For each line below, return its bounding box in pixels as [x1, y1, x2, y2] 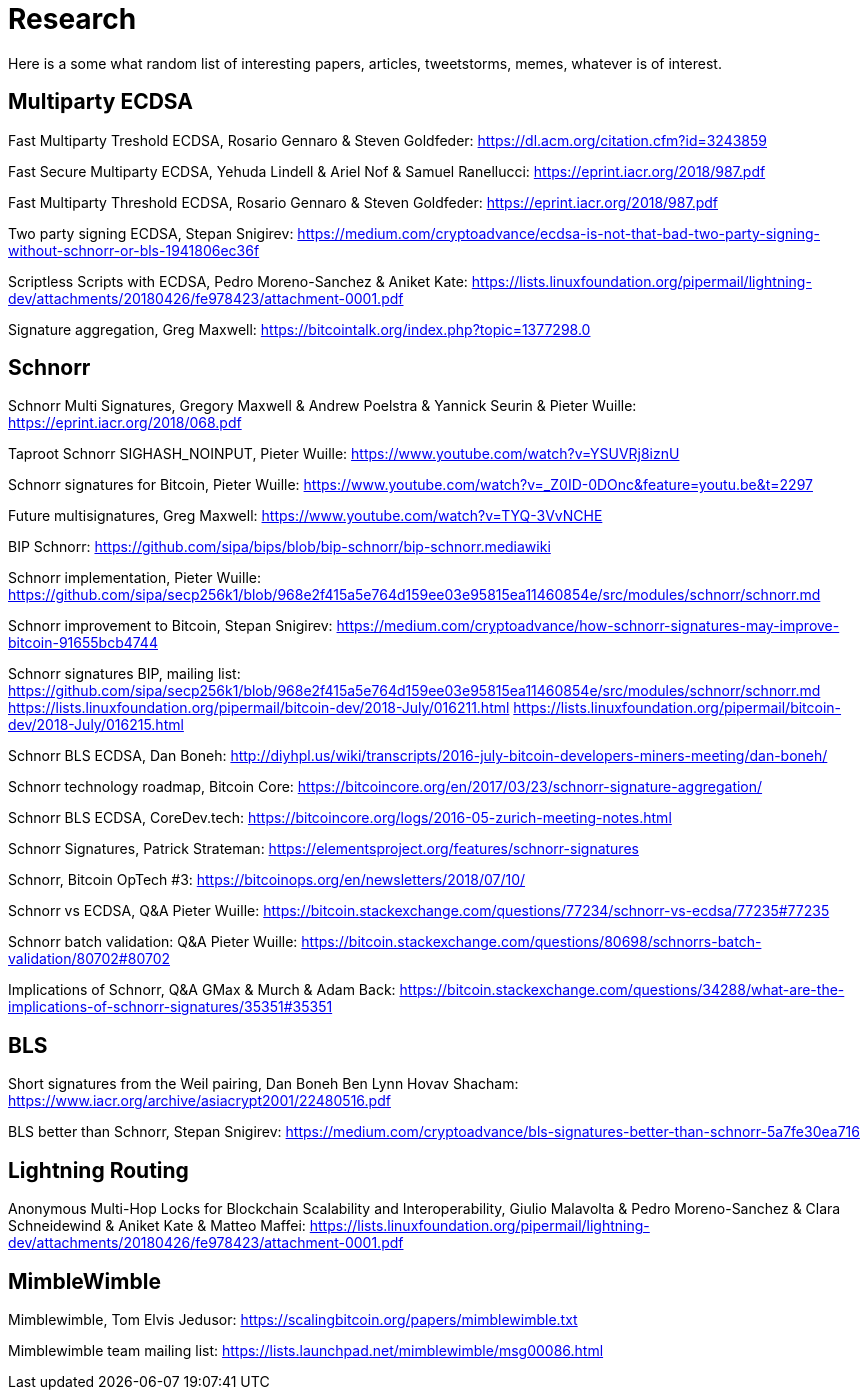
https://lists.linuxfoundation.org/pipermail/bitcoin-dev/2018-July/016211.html [8, 699, 510, 717]
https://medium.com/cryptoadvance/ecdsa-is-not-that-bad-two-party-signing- [297, 224, 821, 242]
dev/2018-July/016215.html [8, 716, 184, 734]
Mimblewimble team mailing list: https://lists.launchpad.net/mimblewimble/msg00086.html [8, 1341, 604, 1359]
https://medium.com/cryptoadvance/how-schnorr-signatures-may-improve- [336, 617, 840, 635]
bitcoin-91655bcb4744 [8, 634, 158, 652]
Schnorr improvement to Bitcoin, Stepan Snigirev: [8, 617, 333, 635]
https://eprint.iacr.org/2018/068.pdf [8, 414, 242, 432]
